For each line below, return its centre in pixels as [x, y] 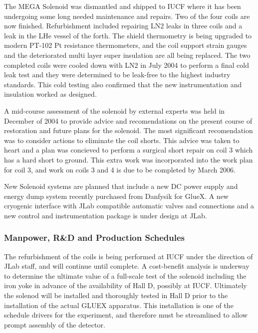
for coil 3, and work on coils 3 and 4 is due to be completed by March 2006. [120, 169]
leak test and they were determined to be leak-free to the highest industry [117, 75]
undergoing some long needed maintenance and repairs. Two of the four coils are [127, 16]
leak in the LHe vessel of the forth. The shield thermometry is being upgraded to [128, 35]
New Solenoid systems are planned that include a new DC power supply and [121, 186]
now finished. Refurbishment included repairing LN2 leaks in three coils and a [123, 26]
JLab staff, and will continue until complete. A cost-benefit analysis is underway [127, 266]
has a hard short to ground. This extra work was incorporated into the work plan [129, 159]
